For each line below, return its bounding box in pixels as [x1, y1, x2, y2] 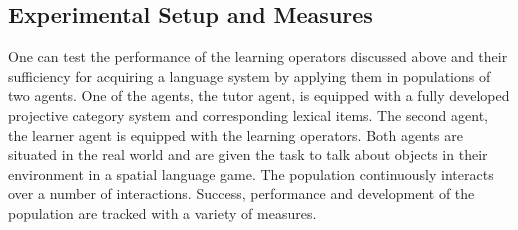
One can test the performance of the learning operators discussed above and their [8, 46, 508, 67]
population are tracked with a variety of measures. [8, 202, 317, 223]
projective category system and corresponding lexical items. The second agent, [8, 104, 489, 125]
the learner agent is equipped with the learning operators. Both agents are [8, 124, 463, 145]
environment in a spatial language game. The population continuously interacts [8, 163, 494, 184]
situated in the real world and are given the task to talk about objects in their [8, 144, 488, 165]
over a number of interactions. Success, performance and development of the [8, 183, 475, 204]
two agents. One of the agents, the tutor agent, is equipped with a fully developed [8, 85, 510, 106]
